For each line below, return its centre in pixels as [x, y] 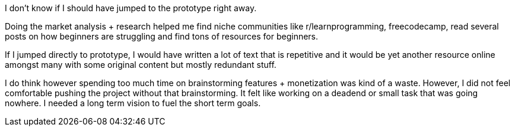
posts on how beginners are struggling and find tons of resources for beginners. [162, 36]
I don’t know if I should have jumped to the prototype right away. [131, 8]
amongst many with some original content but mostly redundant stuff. [141, 65]
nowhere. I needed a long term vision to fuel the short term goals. [133, 103]
